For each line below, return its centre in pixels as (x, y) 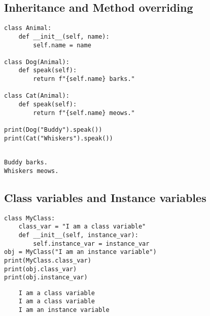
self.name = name (62, 45)
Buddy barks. (26, 163)
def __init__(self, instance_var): (78, 235)
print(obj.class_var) (41, 269)
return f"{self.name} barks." (84, 79)
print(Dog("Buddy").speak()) (53, 130)
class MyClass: (30, 218)
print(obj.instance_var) (46, 278)
